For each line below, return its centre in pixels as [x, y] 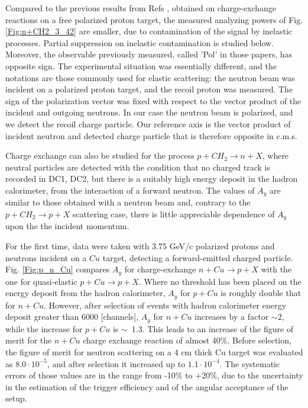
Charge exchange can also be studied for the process [100, 155]
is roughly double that [261, 293]
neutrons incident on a [46, 257]
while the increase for [44, 328]
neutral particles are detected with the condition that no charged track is [138, 167]
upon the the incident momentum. [67, 226]
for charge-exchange [160, 269]
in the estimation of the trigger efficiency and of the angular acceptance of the [147, 386]
